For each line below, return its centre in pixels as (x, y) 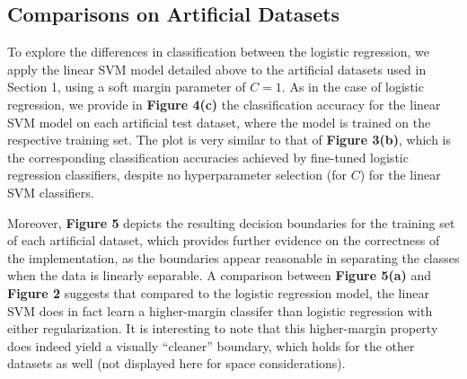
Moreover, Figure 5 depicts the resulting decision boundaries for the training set (231, 222)
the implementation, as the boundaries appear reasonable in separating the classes (233, 257)
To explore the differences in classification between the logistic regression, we (218, 52)
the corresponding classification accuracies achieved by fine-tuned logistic (208, 157)
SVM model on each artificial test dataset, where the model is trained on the (219, 122)
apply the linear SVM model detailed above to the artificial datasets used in (217, 69)
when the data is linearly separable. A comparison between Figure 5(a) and (220, 275)
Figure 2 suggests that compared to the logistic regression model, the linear (218, 292)
